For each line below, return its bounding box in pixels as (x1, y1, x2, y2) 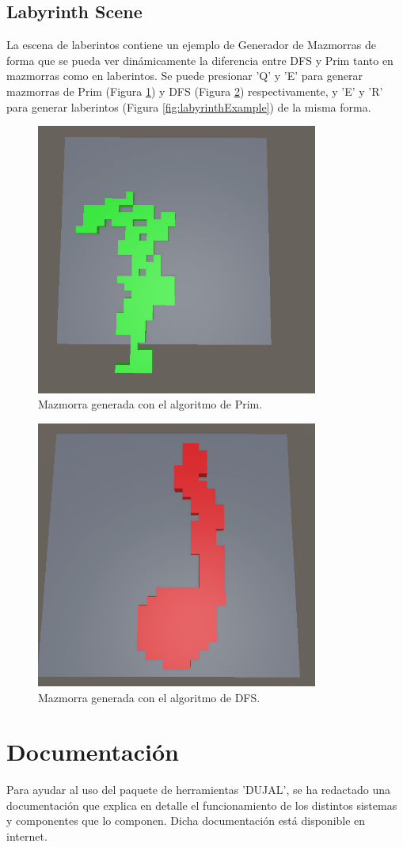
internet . (6, 828, 48, 845)
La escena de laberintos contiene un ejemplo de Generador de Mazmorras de (6, 36, 376, 53)
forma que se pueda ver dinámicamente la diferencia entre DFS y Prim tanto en (6, 51, 393, 68)
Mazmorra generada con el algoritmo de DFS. (38, 689, 260, 705)
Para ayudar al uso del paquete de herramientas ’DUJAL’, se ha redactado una (6, 781, 390, 798)
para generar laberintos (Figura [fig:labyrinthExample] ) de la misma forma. (6, 98, 371, 115)
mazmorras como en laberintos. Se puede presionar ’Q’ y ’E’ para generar (6, 67, 363, 84)
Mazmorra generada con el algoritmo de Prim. (38, 396, 263, 412)
